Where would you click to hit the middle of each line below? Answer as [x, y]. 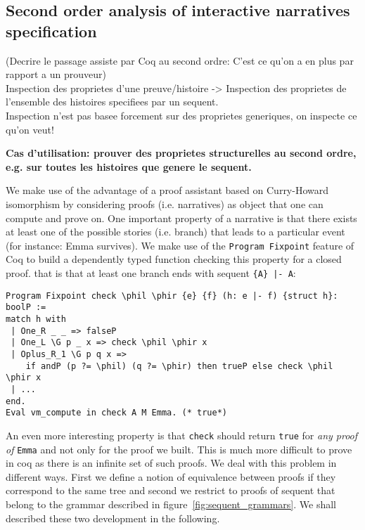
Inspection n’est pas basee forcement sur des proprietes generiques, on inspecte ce [181, 115]
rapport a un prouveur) [56, 74]
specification [51, 31]
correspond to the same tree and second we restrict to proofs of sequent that [171, 490]
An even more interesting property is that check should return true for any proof [182, 435]
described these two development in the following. [113, 518]
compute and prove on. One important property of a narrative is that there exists [181, 218]
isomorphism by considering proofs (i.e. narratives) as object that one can [165, 203]
